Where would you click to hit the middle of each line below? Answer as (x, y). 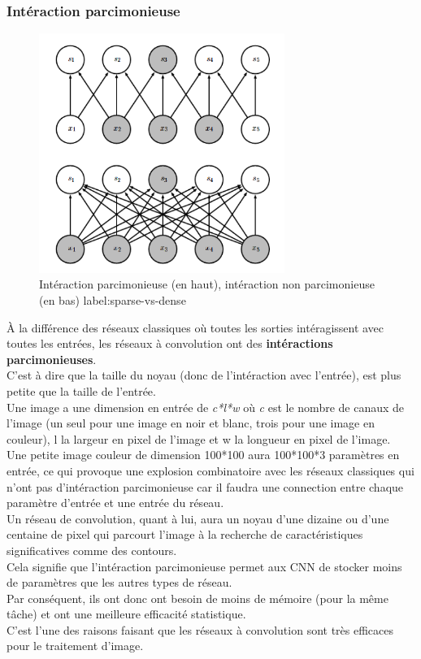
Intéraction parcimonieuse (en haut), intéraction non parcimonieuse (207, 284)
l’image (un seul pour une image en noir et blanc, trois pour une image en (191, 423)
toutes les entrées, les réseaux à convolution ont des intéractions (170, 343)
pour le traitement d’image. (75, 646)
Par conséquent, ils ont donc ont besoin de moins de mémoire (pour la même (197, 598)
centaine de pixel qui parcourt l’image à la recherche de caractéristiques (185, 534)
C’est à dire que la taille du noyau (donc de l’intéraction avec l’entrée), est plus (204, 375)
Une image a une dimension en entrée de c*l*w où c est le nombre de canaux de (206, 407)
